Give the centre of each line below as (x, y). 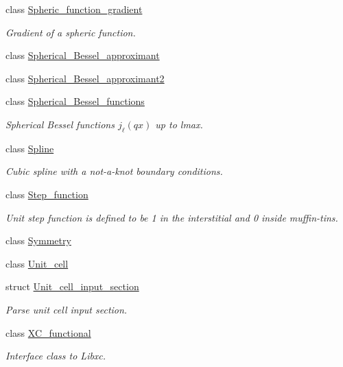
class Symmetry (38, 240)
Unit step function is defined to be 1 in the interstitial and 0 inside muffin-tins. (172, 217)
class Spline (30, 148)
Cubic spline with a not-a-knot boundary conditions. (114, 171)
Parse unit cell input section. (67, 309)
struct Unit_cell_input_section (72, 286)
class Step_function (47, 194)
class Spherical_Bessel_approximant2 (85, 78)
